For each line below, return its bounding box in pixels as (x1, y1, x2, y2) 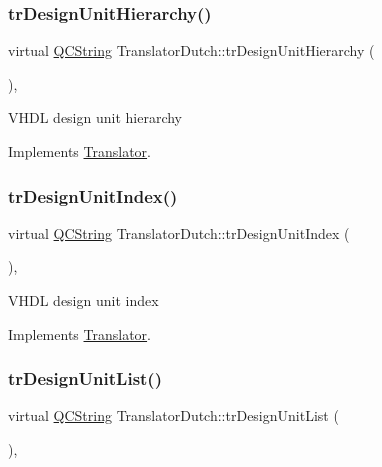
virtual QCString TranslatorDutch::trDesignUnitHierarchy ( (8, 40, 375, 61)
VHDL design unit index (8, 290, 159, 310)
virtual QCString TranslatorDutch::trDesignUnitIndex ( (8, 222, 350, 243)
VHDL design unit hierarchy (8, 107, 183, 128)
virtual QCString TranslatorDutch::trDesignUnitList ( (8, 405, 339, 426)
